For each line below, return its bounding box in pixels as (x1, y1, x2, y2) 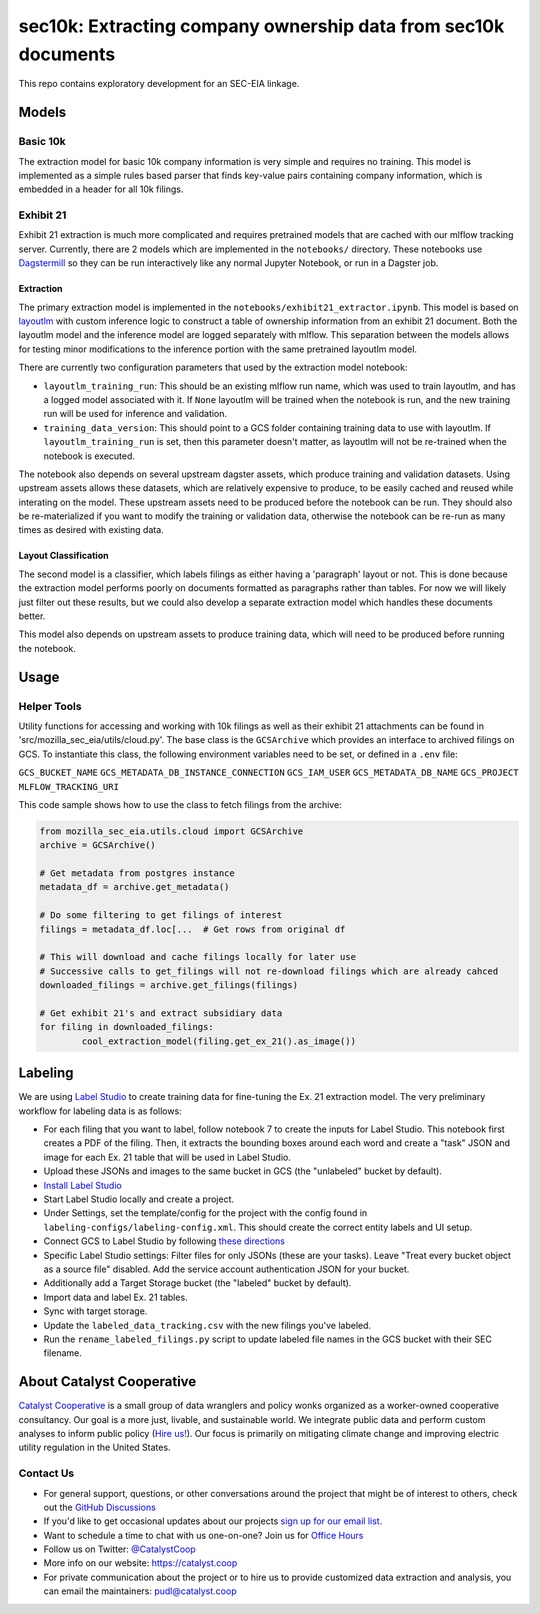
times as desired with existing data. (18, 524, 164, 536)
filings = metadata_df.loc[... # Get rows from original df (39, 923, 346, 935)
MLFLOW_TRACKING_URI (18, 781, 120, 792)
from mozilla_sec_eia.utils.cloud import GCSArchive (39, 825, 304, 837)
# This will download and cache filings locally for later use (39, 951, 357, 963)
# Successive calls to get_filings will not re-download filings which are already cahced (39, 965, 499, 977)
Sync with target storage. (43, 1305, 148, 1317)
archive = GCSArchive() (39, 840, 157, 851)
